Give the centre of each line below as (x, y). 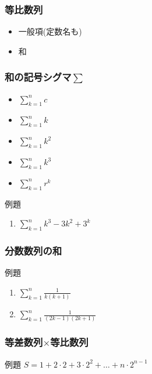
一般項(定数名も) (50, 31)
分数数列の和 (33, 250)
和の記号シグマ (38, 77)
